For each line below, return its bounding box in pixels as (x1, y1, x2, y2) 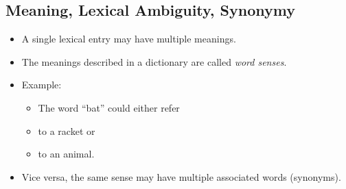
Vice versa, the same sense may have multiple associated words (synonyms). (21, 169, 341, 184)
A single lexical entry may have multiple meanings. (21, 32, 236, 46)
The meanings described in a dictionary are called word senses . (21, 54, 287, 68)
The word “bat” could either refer (38, 100, 180, 114)
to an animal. (38, 147, 95, 161)
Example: (21, 77, 62, 92)
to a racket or (38, 123, 95, 138)
